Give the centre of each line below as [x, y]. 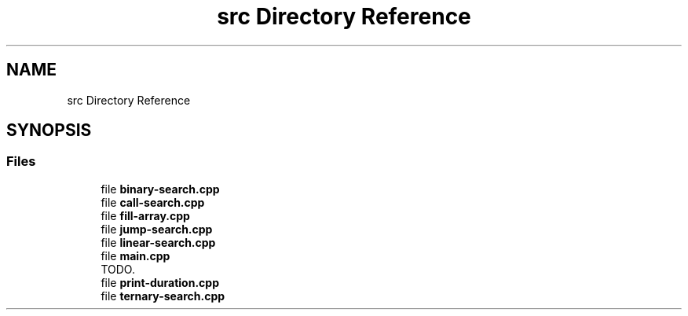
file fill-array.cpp [145, 215]
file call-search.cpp [153, 202]
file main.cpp [135, 255]
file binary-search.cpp [160, 189]
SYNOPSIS [49, 130]
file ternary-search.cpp [163, 296]
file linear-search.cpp [158, 242]
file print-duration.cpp [160, 282]
